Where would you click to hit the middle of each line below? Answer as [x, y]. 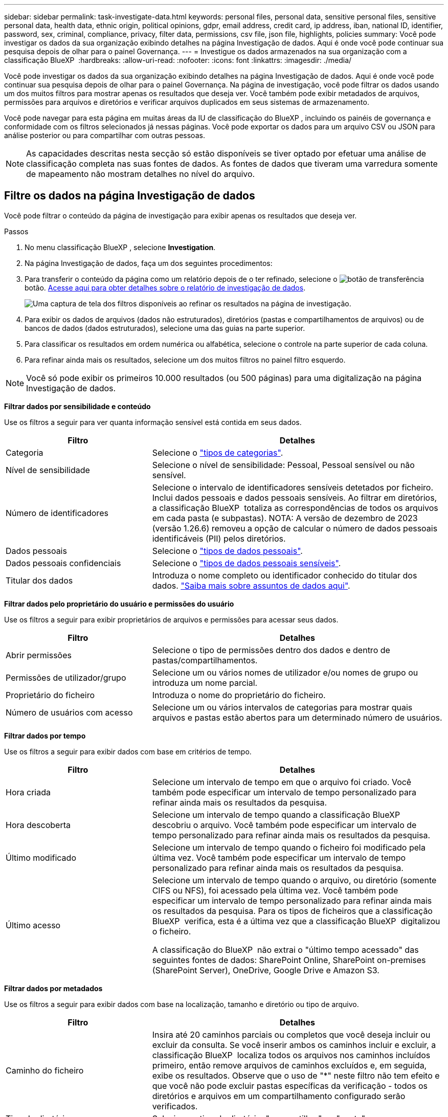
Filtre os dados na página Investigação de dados [130, 196]
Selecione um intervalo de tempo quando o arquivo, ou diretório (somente [294, 880]
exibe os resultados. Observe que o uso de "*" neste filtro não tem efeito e [296, 1075]
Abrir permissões [39, 655]
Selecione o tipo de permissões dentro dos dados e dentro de [271, 650]
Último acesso [33, 925]
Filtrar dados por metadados [53, 988]
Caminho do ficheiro [45, 1070]
